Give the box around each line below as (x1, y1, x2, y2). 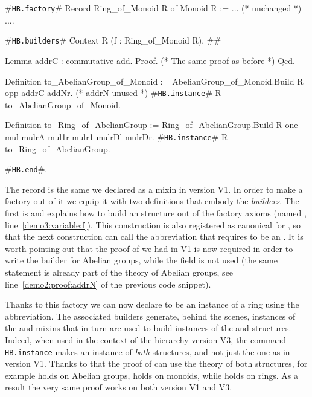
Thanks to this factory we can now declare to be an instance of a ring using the (5, 298, 299, 311)
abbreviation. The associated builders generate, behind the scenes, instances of (5, 309, 296, 322)
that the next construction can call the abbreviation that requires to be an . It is (5, 230, 304, 243)
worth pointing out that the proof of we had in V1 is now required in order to (5, 242, 293, 254)
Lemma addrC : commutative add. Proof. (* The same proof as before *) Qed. (5, 54, 295, 66)
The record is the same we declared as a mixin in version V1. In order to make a (5, 182, 303, 195)
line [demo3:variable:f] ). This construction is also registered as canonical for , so (5, 218, 301, 231)
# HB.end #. (5, 163, 48, 175)
